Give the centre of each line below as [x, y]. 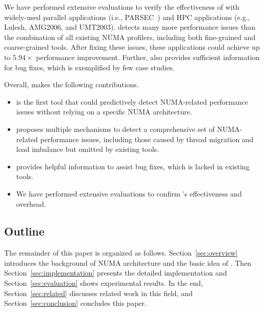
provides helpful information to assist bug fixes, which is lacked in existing [133, 166]
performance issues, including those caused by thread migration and [147, 139]
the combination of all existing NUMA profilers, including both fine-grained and [130, 37]
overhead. [31, 203]
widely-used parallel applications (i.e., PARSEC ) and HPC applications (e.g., [127, 17]
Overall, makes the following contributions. [72, 84]
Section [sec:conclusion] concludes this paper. [75, 303]
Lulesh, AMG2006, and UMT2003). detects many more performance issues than [130, 27]
